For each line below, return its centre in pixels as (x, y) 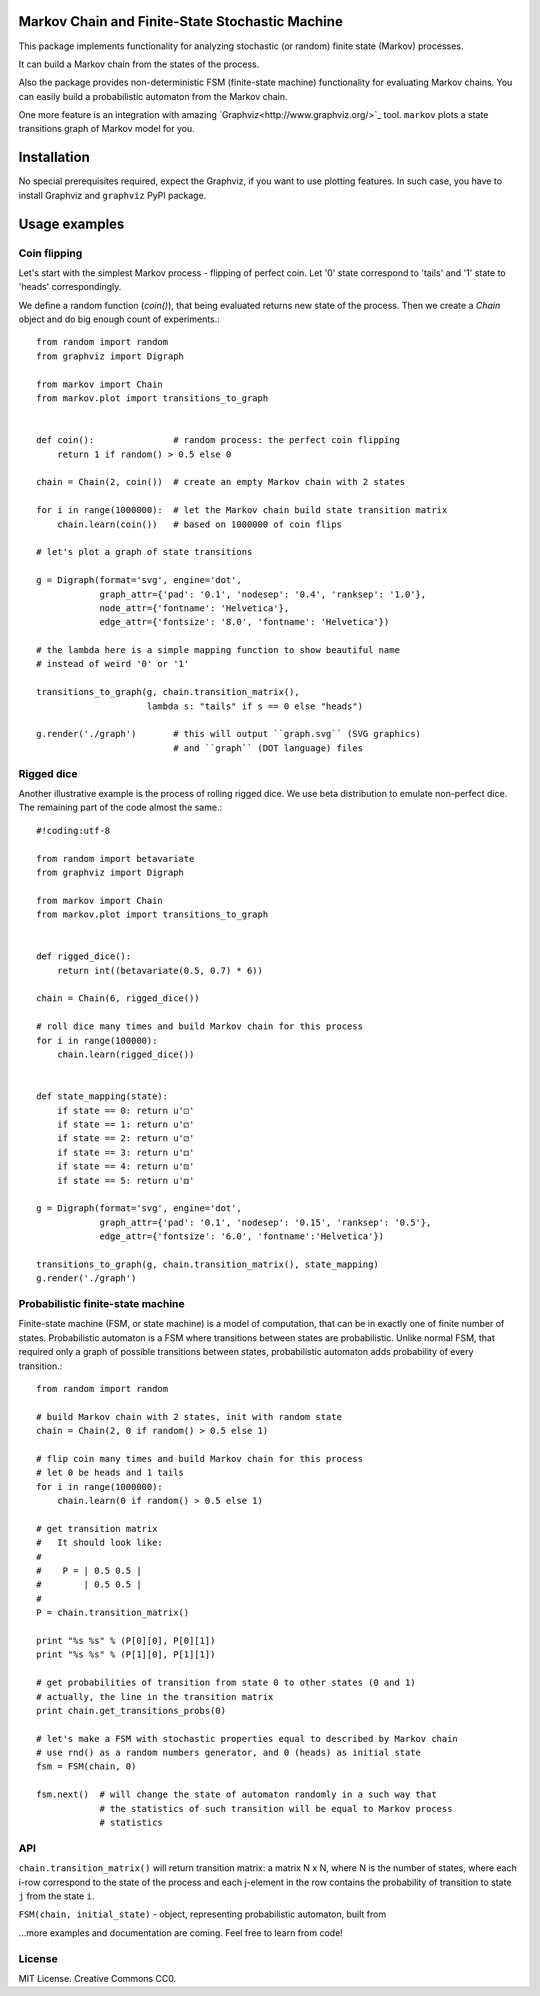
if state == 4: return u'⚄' (125, 1166)
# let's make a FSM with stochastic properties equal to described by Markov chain (247, 1738)
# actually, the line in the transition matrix (155, 1696)
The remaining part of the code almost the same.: (120, 807)
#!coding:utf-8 (73, 830)
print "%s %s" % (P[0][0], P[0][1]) (126, 1640)
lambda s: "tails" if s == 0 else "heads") (255, 706)
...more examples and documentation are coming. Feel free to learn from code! (181, 1932)
